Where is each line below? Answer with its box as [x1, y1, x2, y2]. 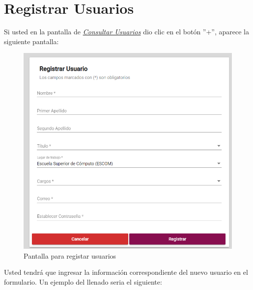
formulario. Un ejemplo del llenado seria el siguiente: [4, 276, 162, 287]
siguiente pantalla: [4, 36, 59, 46]
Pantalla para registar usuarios [24, 250, 116, 261]
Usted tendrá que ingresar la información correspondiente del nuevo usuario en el [4, 267, 248, 277]
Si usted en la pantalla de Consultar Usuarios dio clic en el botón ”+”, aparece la [4, 26, 249, 37]
